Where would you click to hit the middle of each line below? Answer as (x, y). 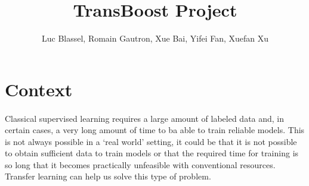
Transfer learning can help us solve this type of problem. (108, 176)
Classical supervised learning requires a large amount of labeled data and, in (145, 118)
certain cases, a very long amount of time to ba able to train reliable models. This (155, 130)
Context (39, 89)
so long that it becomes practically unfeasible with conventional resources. (140, 164)
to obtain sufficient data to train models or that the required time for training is (152, 153)
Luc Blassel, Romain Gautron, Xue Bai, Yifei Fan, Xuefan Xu (155, 38)
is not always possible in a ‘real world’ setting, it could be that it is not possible (151, 141)
